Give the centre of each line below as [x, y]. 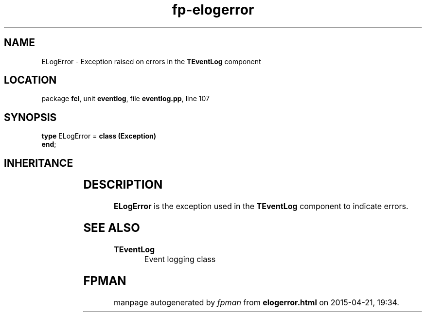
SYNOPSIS [30, 117]
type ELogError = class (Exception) [99, 136]
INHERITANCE [39, 163]
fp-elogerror [213, 10]
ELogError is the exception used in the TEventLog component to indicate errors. [261, 206]
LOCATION [30, 80]
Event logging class [180, 259]
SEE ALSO [112, 228]
